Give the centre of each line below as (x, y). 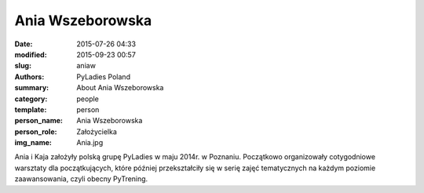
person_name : (38, 121)
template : (31, 109)
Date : (24, 44)
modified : (31, 54)
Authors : (29, 76)
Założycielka (97, 131)
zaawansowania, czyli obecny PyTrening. (81, 179)
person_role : (36, 131)
